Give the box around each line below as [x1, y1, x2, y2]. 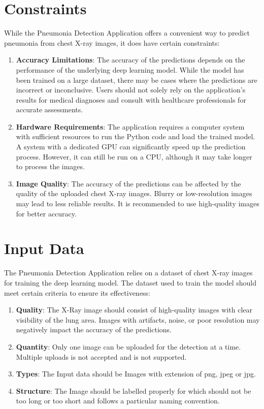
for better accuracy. [16, 208, 77, 218]
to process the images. [16, 161, 85, 172]
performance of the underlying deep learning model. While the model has [16, 64, 244, 75]
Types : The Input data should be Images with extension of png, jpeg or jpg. [16, 368, 256, 379]
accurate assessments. [16, 104, 83, 115]
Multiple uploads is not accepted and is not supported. [16, 351, 187, 362]
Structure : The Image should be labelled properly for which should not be [16, 385, 251, 396]
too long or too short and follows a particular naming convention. [16, 395, 220, 406]
